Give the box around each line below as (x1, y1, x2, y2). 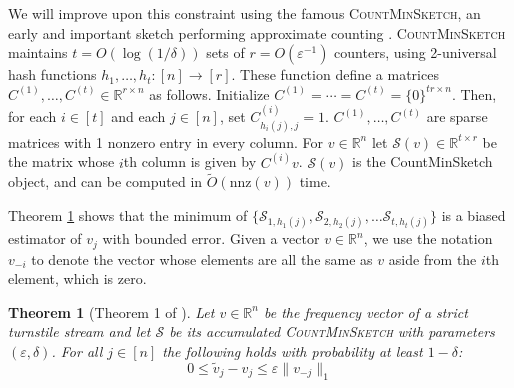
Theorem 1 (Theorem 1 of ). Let (8, 301, 215, 322)
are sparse (426, 106, 488, 127)
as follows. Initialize (149, 83, 270, 104)
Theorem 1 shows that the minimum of (8, 205, 248, 226)
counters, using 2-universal (334, 42, 497, 63)
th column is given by (123, 151, 257, 172)
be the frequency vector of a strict (263, 301, 468, 322)
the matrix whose (8, 151, 115, 172)
